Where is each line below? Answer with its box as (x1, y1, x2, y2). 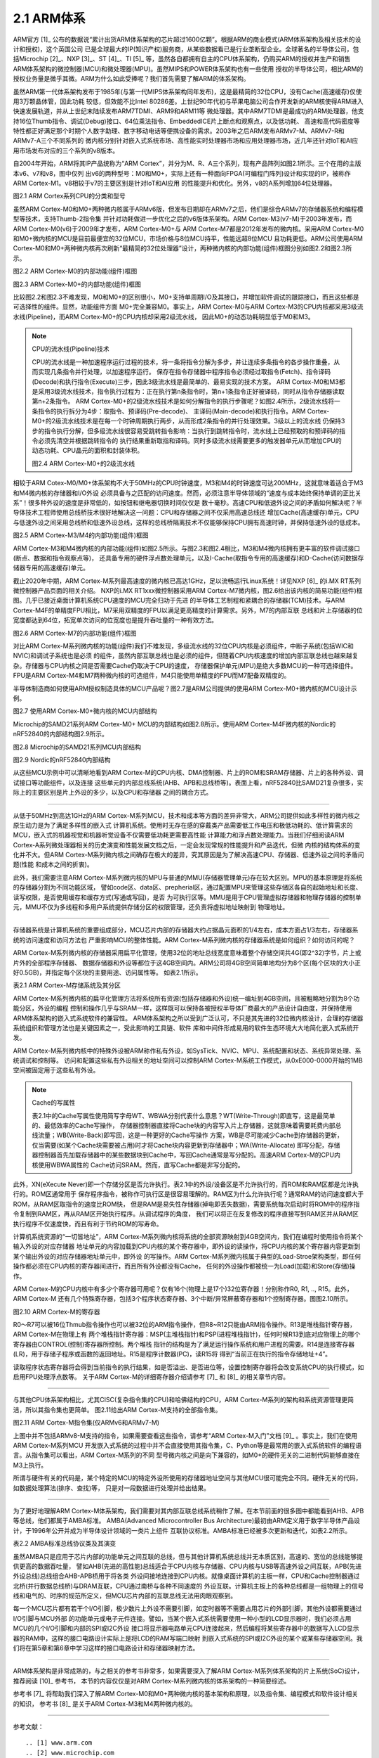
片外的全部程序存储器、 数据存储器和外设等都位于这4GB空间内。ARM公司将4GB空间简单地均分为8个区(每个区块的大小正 (13, 958, 361, 967)
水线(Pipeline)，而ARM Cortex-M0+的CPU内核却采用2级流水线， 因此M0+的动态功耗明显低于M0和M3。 (13, 312, 315, 321)
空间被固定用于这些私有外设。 (13, 1066, 100, 1074)
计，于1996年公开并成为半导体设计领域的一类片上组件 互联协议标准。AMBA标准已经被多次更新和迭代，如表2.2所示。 (13, 1526, 351, 1534)
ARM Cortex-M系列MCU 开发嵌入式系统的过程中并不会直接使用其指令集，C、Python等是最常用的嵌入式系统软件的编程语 (13, 1441, 362, 1449)
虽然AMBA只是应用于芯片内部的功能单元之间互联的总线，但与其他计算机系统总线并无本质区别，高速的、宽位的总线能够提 (13, 1552, 364, 1560)
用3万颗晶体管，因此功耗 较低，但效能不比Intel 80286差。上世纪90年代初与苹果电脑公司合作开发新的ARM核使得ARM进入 (13, 97, 364, 105)
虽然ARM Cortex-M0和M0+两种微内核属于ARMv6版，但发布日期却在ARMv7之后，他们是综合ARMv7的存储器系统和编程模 (13, 205, 364, 213)
